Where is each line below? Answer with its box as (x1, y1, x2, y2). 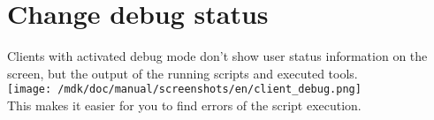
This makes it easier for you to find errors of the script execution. (7, 95, 362, 114)
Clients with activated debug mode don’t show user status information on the (7, 47, 428, 65)
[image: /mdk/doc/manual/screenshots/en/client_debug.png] (7, 83, 362, 96)
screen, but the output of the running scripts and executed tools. (7, 64, 358, 82)
